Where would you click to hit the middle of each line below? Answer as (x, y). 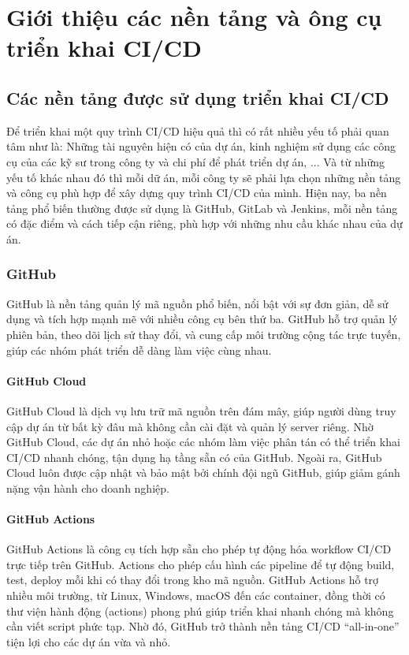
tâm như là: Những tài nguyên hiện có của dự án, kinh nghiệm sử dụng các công (201, 146)
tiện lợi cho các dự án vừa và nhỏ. (89, 641)
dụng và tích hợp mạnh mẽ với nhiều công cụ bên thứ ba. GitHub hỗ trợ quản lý (202, 319)
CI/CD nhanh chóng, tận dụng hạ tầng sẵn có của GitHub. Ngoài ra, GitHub (194, 457)
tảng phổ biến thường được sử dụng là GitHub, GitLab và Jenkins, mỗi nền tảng (202, 208)
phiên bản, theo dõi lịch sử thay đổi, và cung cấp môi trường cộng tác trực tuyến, (204, 334)
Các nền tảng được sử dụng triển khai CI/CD (198, 97)
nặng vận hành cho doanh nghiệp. (88, 488)
